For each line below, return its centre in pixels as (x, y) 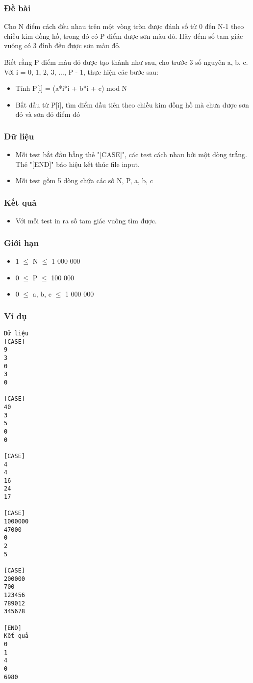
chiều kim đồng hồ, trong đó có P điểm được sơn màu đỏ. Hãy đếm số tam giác (124, 36)
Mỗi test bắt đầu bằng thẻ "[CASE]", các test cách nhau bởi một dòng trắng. (131, 154)
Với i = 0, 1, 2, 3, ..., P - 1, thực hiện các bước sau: (81, 71)
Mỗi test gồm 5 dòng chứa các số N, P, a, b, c (84, 180)
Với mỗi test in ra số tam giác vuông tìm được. (86, 221)
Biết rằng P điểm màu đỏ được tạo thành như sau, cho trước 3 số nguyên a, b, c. (126, 62)
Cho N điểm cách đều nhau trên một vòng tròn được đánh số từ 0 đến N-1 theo (124, 26)
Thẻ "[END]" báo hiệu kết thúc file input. (77, 164)
